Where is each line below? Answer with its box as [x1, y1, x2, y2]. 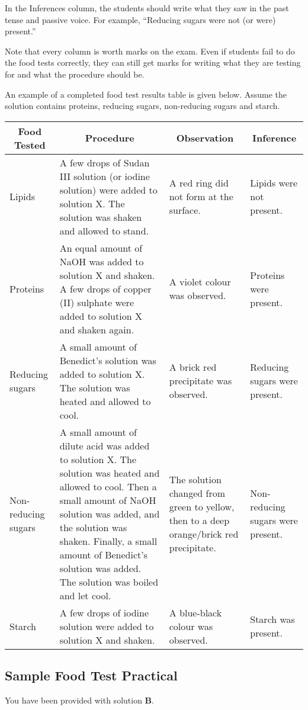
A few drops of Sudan [59, 155, 150, 169]
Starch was [250, 612, 295, 627]
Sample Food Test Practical [5, 666, 178, 685]
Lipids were [250, 176, 298, 190]
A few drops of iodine [59, 605, 149, 619]
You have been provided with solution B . [5, 693, 154, 706]
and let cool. [59, 588, 111, 602]
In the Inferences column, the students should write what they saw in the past [5, 2, 289, 14]
